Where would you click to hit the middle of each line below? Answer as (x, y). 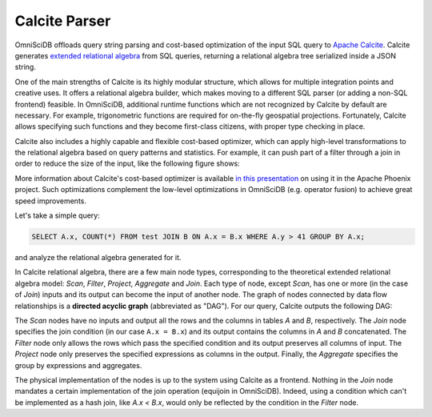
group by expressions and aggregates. (78, 365)
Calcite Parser (63, 21)
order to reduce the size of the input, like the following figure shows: (127, 163)
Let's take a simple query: (57, 215)
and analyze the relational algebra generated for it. (98, 257)
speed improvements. (51, 201)
